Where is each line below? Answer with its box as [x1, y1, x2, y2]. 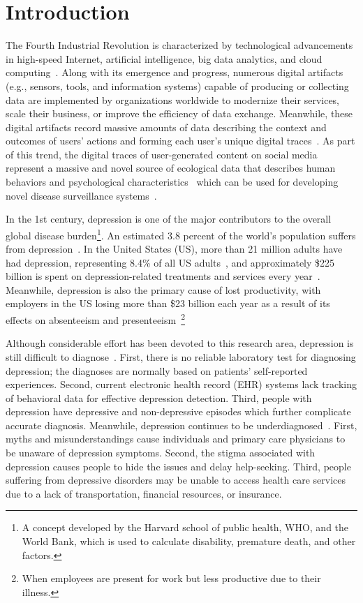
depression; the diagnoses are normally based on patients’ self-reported [6, 363, 308, 378]
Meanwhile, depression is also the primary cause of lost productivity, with [6, 282, 321, 297]
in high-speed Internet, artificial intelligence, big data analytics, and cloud [6, 51, 323, 66]
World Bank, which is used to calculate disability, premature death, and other [22, 534, 356, 549]
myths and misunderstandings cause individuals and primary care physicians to [6, 431, 346, 446]
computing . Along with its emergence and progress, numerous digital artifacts [6, 65, 343, 80]
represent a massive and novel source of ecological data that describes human [6, 161, 336, 175]
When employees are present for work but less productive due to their [22, 571, 321, 586]
